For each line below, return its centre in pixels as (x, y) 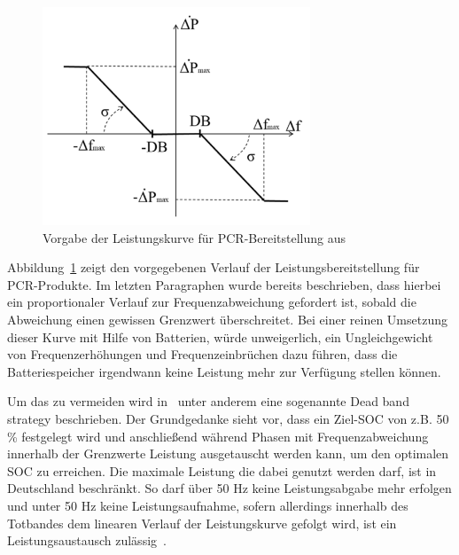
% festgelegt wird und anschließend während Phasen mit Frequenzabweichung (218, 436)
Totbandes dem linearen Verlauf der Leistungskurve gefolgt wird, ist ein (202, 523)
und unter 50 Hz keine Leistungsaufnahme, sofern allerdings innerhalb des (208, 505)
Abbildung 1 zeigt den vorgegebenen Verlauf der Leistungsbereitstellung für (214, 267)
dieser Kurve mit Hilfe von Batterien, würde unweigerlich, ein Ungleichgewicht (220, 336)
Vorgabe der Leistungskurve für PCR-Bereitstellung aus (194, 237)
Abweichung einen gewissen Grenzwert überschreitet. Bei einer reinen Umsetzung (227, 320)
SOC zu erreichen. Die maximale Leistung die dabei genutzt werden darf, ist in (222, 470)
